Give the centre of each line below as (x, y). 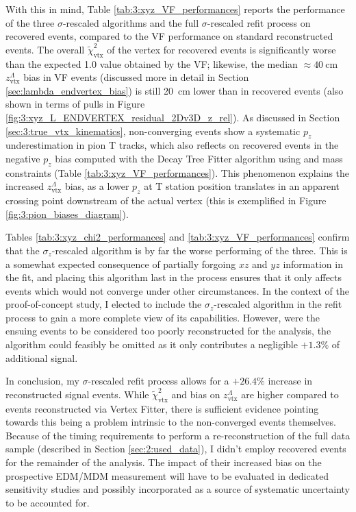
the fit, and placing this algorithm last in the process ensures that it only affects (174, 277)
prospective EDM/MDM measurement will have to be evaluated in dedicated (167, 475)
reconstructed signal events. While (77, 394)
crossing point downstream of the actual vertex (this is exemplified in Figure (166, 200)
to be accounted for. (48, 502)
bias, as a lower (97, 186)
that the (23, 250)
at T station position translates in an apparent (242, 186)
